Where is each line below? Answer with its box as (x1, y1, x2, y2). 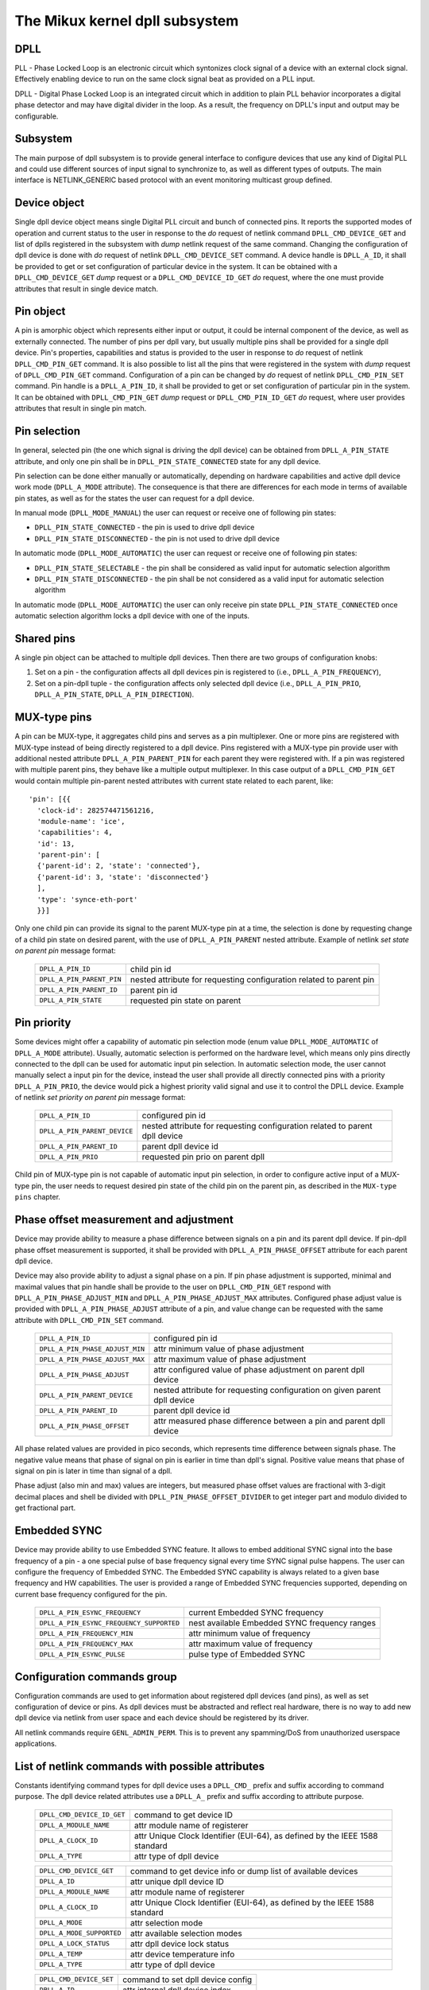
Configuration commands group (14, 1670, 178, 1684)
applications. (14, 1739, 57, 1749)
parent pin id (129, 984, 178, 995)
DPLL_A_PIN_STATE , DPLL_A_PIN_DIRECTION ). (34, 689, 195, 700)
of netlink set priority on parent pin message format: (14, 1093, 186, 1102)
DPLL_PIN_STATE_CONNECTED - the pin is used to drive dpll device (34, 522, 255, 533)
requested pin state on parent (129, 995, 242, 1006)
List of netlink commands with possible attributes (14, 1759, 265, 1773)
